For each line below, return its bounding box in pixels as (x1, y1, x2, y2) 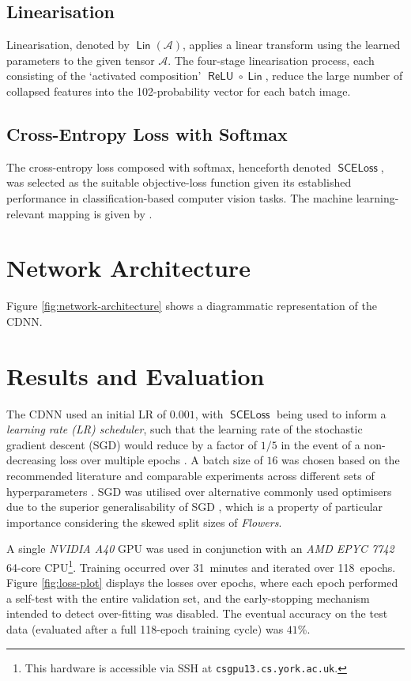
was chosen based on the (281, 452, 400, 468)
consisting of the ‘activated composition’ (6, 67, 202, 84)
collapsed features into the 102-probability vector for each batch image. (6, 82, 351, 99)
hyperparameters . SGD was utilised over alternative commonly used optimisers (6, 482, 392, 499)
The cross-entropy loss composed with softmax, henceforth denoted (6, 158, 331, 175)
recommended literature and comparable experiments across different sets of (6, 467, 375, 483)
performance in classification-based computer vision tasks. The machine (6, 189, 353, 206)
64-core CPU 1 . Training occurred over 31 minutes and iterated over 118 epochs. (6, 556, 396, 575)
